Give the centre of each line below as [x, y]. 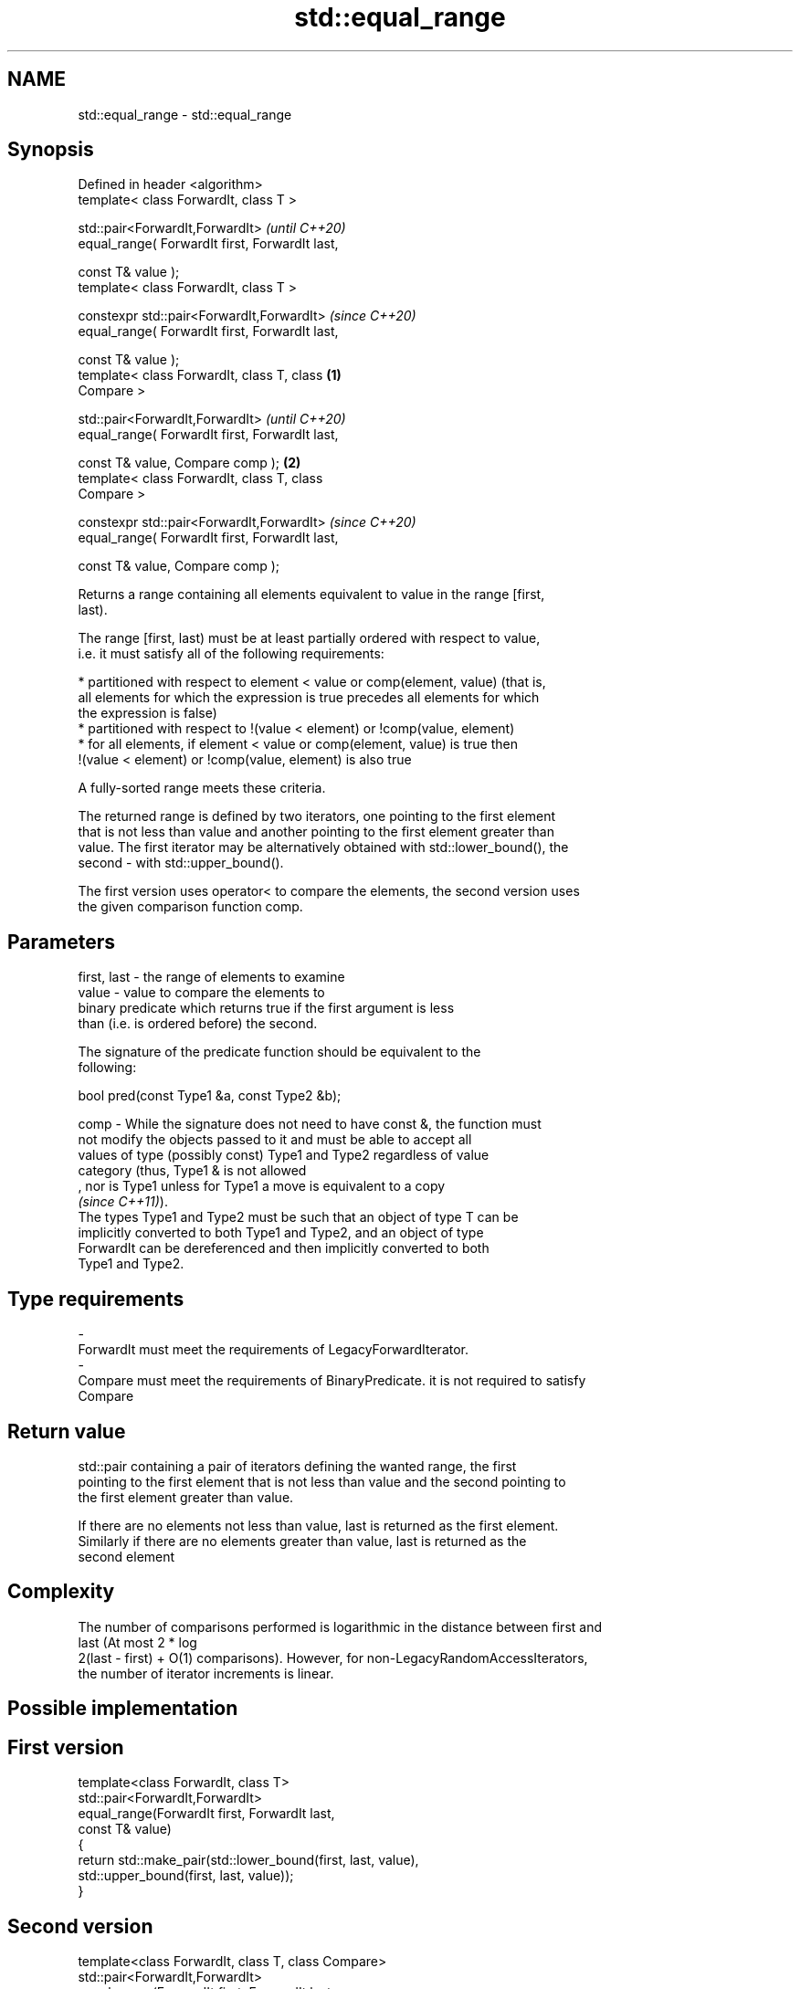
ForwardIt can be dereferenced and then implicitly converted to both [284, 1248]
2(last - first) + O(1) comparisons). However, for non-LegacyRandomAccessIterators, [333, 1657]
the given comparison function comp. [190, 907]
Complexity [61, 1592]
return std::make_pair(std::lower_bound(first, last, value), [248, 1860]
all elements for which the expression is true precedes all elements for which [309, 698]
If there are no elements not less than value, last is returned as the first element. [318, 1525]
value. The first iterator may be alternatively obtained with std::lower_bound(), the [323, 847]
